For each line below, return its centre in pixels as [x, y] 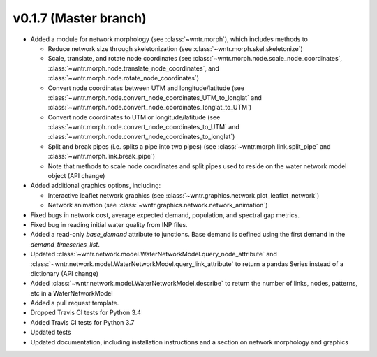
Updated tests [51, 333]
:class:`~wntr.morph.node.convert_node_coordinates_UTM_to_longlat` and [155, 97]
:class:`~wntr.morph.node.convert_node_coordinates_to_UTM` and [144, 127]
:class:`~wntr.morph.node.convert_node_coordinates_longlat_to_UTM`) [150, 108]
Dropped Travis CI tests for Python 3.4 [86, 313]
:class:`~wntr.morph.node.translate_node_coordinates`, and [134, 68]
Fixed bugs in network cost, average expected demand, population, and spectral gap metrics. [165, 215]
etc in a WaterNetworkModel [72, 293]
